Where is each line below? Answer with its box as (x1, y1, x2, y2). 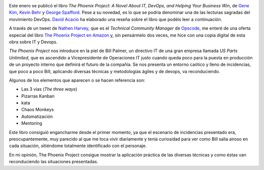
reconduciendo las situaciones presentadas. (9, 159, 99, 165)
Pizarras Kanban (21, 93, 55, 99)
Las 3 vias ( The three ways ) (21, 86, 78, 92)
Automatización (21, 113, 53, 119)
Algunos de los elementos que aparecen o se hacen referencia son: (9, 77, 145, 83)
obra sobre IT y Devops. (9, 39, 58, 45)
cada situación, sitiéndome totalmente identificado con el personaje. (9, 143, 147, 149)
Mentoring (21, 120, 43, 126)
